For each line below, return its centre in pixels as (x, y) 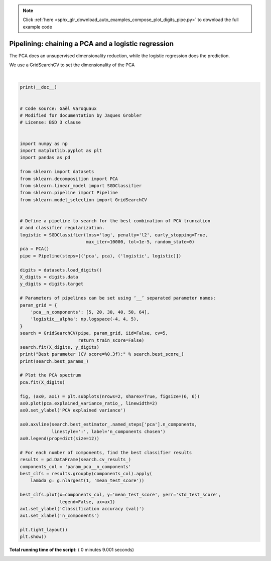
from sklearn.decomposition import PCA (69, 179)
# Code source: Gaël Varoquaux (58, 108)
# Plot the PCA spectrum (50, 375)
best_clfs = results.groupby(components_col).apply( (86, 473)
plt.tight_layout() (44, 530)
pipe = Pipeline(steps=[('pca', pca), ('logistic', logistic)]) (101, 256)
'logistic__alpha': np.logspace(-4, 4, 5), (85, 319)
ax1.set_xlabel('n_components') (60, 516)
